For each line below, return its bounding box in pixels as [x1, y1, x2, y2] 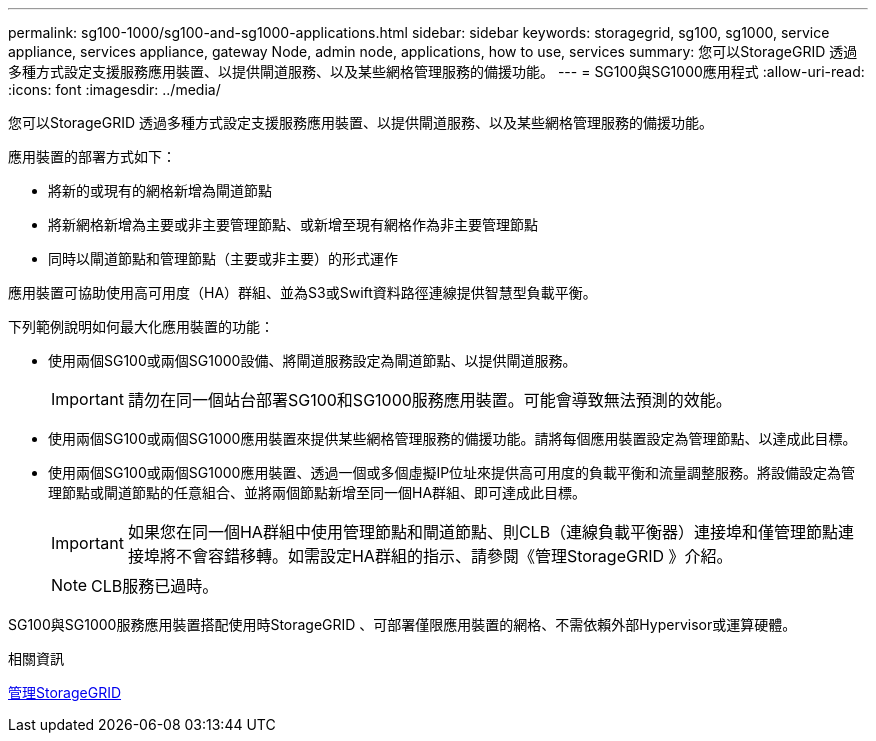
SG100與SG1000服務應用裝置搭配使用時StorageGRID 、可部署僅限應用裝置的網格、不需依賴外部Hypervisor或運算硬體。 [8, 616, 797, 633]
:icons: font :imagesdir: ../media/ [8, 81, 221, 98]
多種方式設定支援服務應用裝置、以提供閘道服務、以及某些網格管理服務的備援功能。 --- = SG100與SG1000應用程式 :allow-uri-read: [8, 63, 865, 80]
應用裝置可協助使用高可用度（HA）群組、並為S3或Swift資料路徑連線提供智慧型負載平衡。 [8, 284, 597, 301]
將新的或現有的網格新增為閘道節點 [48, 182, 272, 199]
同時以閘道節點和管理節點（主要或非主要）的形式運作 [48, 250, 398, 267]
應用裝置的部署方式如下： [8, 148, 176, 165]
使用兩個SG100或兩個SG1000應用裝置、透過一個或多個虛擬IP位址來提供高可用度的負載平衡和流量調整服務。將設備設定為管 [48, 464, 856, 481]
